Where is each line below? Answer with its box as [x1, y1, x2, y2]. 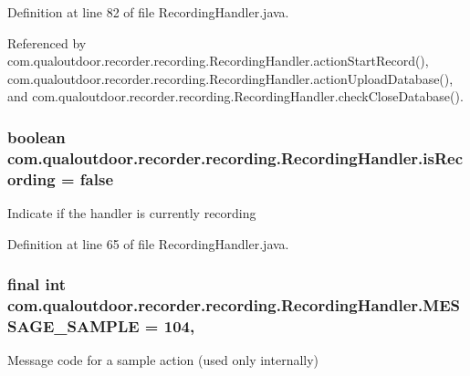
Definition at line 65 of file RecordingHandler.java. [7, 234, 289, 253]
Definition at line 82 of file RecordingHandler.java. [7, 3, 289, 21]
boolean [7, 125, 66, 148]
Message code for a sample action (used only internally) [7, 350, 319, 370]
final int [7, 273, 66, 296]
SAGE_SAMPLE [7, 314, 140, 337]
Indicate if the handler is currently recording [7, 204, 256, 223]
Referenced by [7, 33, 87, 52]
